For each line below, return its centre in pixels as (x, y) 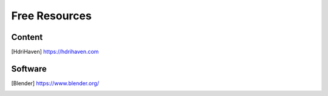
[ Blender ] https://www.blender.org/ (55, 83)
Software (29, 69)
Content (27, 37)
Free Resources (52, 16)
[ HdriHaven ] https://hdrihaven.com (55, 52)
